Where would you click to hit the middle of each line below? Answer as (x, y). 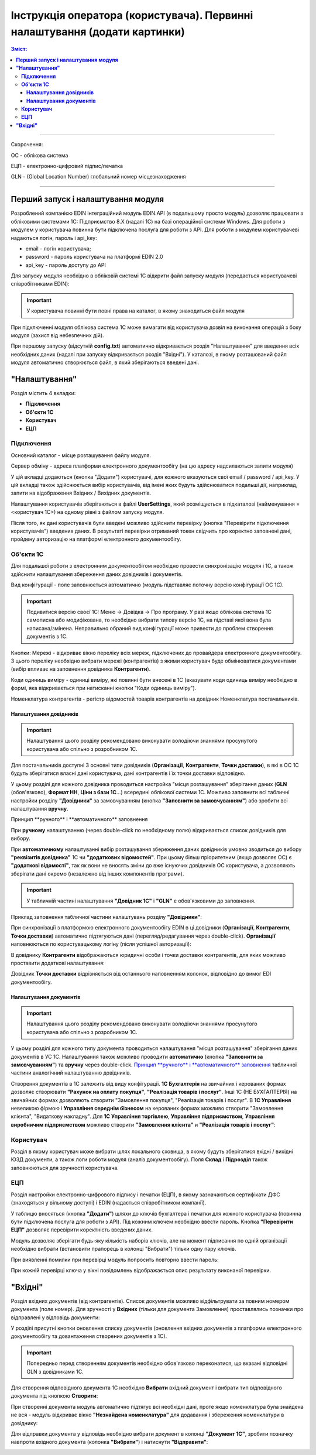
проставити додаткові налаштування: (58, 963)
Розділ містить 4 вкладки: (43, 393)
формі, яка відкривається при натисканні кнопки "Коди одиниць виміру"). (104, 688)
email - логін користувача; (58, 248)
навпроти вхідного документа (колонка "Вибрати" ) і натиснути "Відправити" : (109, 1442)
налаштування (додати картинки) (98, 32)
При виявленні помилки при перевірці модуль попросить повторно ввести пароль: (115, 1260)
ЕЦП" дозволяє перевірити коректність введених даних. (82, 1230)
